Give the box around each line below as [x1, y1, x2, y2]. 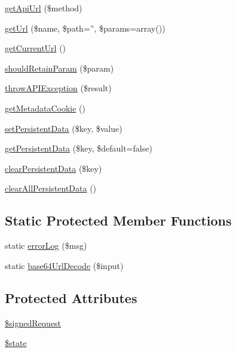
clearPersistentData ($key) [5, 162, 102, 174]
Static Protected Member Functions [5, 211, 232, 230]
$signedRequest [5, 316, 62, 329]
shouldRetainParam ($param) [5, 61, 114, 74]
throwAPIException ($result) [5, 82, 112, 94]
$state [5, 336, 27, 349]
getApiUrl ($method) [5, 2, 82, 14]
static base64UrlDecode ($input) [5, 259, 124, 271]
